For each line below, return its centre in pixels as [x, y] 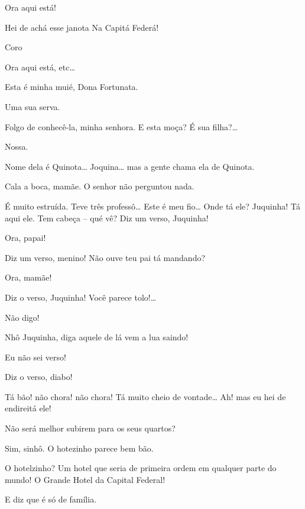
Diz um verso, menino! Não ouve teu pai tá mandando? [105, 257]
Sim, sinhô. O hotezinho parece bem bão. [79, 448]
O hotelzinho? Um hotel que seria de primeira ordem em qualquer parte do [141, 468]
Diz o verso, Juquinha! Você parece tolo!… [81, 297]
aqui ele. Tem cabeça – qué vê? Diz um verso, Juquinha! [107, 218]
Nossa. [17, 146]
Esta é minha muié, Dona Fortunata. [72, 87]
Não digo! [22, 317]
